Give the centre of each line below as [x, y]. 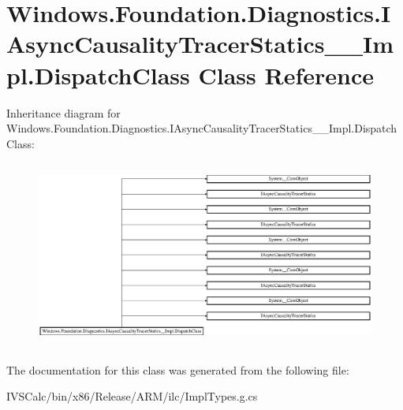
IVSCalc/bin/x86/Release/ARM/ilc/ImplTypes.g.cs [132, 396]
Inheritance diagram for [63, 112]
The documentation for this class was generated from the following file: [178, 369]
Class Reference [286, 75]
